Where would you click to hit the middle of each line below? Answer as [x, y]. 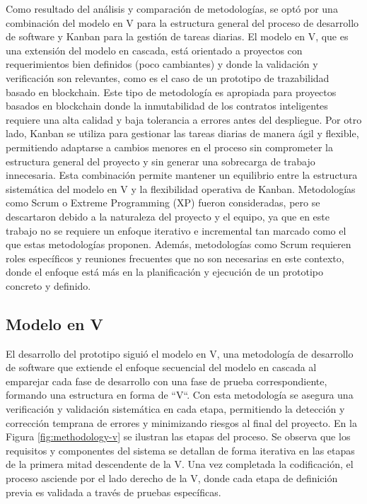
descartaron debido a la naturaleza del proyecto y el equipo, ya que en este [168, 216]
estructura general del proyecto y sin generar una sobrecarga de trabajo [161, 161]
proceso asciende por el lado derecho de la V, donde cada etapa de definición [172, 478]
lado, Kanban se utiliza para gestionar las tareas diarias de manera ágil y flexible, [182, 133]
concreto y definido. [48, 285]
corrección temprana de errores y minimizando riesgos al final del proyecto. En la [181, 422]
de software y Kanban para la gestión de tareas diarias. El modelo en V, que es [177, 36]
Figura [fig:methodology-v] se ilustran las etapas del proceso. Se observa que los [178, 436]
